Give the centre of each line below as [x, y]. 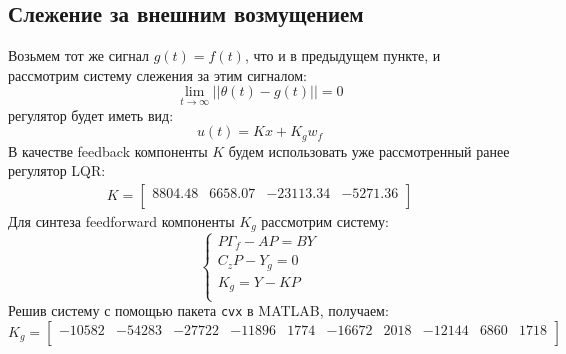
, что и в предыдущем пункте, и [342, 55]
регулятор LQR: [57, 170]
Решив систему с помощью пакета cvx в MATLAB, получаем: [198, 310]
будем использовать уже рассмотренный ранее [369, 150]
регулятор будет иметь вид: [91, 114]
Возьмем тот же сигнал [79, 55]
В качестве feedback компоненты [108, 150]
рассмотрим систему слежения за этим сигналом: [157, 74]
